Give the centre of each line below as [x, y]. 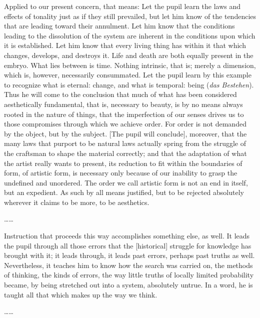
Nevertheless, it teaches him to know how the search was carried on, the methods [128, 265]
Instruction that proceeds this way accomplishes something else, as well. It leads [127, 236]
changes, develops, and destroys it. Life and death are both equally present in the [129, 55]
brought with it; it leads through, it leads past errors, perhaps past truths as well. [129, 255]
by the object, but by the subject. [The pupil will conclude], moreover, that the [125, 133]
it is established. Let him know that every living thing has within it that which [125, 45]
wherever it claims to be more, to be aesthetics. [77, 202]
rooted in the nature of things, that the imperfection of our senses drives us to [124, 114]
